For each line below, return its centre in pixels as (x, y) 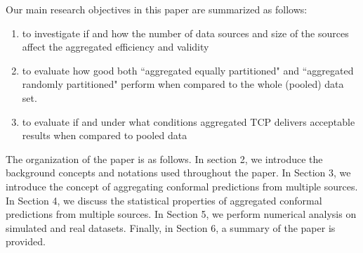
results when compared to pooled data (105, 135)
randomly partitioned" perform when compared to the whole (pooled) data (183, 84)
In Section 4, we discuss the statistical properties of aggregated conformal (164, 200)
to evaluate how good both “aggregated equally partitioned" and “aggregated (188, 70)
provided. (26, 241)
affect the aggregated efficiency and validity (115, 47)
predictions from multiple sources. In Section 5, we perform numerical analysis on (181, 214)
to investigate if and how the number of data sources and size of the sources (185, 33)
